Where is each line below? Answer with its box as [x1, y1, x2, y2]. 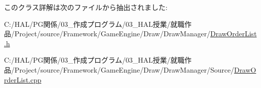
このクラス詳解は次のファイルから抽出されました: [4, 2, 168, 12]
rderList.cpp [4, 74, 42, 85]
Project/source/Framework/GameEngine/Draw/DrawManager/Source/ [14, 64, 234, 75]
